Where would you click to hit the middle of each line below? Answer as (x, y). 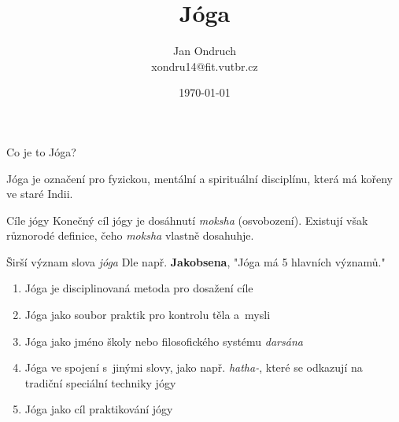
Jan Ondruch (205, 51)
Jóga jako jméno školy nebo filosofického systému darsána (164, 341)
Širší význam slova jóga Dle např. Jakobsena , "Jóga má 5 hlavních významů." (196, 261)
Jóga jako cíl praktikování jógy (99, 409)
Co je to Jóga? (41, 151)
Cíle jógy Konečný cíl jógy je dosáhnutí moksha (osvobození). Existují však (187, 220)
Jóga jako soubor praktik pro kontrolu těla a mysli (148, 315)
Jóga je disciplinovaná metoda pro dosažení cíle (139, 288)
